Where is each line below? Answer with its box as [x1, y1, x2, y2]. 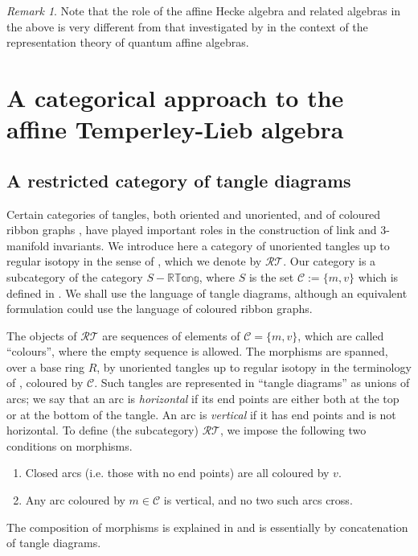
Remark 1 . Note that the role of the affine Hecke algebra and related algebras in [6, 2, 401, 19]
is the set [248, 268, 294, 285]
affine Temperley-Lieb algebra [6, 113, 344, 146]
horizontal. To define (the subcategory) [6, 422, 199, 439]
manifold [6, 237, 50, 253]
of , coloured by [6, 374, 84, 391]
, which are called [297, 327, 384, 344]
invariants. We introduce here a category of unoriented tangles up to [52, 237, 390, 253]
